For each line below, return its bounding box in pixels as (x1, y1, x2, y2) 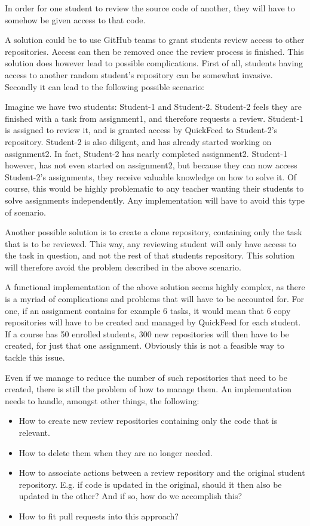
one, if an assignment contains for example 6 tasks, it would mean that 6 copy (5, 304, 291, 316)
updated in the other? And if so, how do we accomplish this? (19, 490, 243, 502)
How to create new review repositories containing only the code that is (19, 414, 278, 427)
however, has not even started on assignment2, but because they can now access (5, 159, 297, 171)
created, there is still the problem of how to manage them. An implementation (5, 383, 292, 395)
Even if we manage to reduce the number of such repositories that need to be (5, 371, 288, 383)
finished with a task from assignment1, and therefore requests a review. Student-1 (5, 112, 304, 124)
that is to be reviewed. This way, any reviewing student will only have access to (5, 237, 296, 250)
